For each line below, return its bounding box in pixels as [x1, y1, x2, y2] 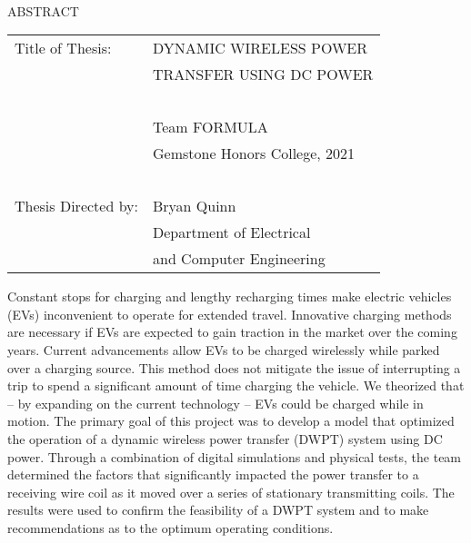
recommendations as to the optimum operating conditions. [7, 518, 334, 537]
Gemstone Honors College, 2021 [152, 143, 356, 164]
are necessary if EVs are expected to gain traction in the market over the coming [7, 322, 457, 341]
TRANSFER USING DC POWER [152, 64, 374, 85]
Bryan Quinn [152, 195, 236, 217]
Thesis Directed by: [15, 195, 138, 217]
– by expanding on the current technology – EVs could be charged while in [7, 393, 424, 412]
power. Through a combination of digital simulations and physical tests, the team [7, 447, 462, 466]
